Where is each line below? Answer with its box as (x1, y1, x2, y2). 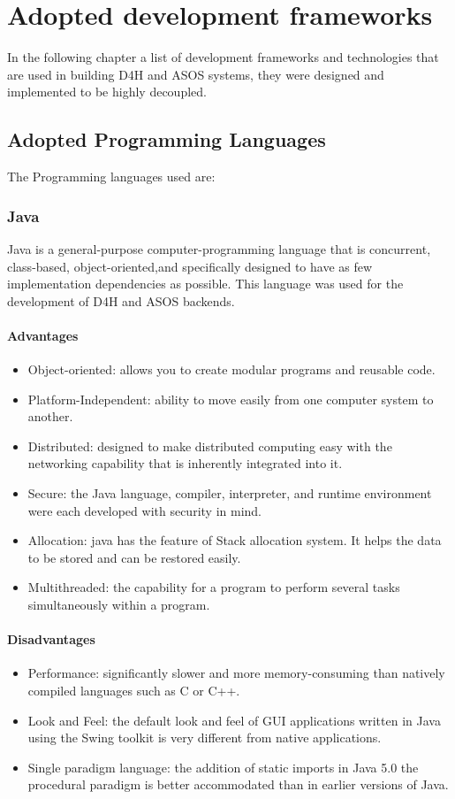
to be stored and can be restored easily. (27, 548, 241, 566)
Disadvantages (7, 630, 95, 649)
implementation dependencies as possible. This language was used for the (7, 274, 404, 293)
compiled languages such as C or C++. (27, 681, 240, 700)
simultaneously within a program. (27, 595, 210, 614)
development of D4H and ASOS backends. (7, 291, 235, 310)
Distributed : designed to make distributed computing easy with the (27, 436, 392, 455)
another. (27, 407, 73, 426)
